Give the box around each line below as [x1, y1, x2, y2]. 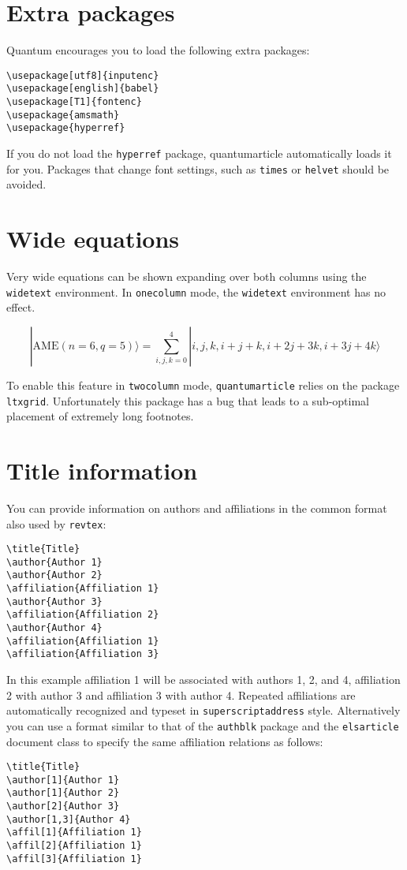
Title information [6, 454, 198, 486]
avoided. [6, 176, 47, 192]
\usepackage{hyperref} [6, 122, 125, 134]
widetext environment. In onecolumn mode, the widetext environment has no [6, 283, 386, 300]
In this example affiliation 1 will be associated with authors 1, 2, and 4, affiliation [6, 671, 401, 688]
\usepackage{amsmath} [6, 109, 120, 121]
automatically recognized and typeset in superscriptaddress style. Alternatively [6, 702, 401, 719]
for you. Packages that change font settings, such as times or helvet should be [6, 160, 390, 177]
